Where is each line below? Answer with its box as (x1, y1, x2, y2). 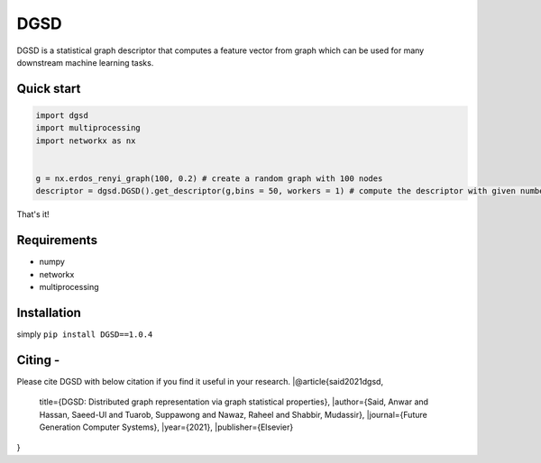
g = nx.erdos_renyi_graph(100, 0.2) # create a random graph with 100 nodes (35, 173, 383, 184)
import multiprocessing (35, 123, 142, 133)
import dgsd (35, 110, 89, 121)
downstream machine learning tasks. (16, 57, 154, 68)
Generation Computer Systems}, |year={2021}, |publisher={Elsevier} (39, 422, 294, 432)
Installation (16, 304, 81, 320)
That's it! (16, 209, 50, 220)
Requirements (16, 232, 98, 248)
